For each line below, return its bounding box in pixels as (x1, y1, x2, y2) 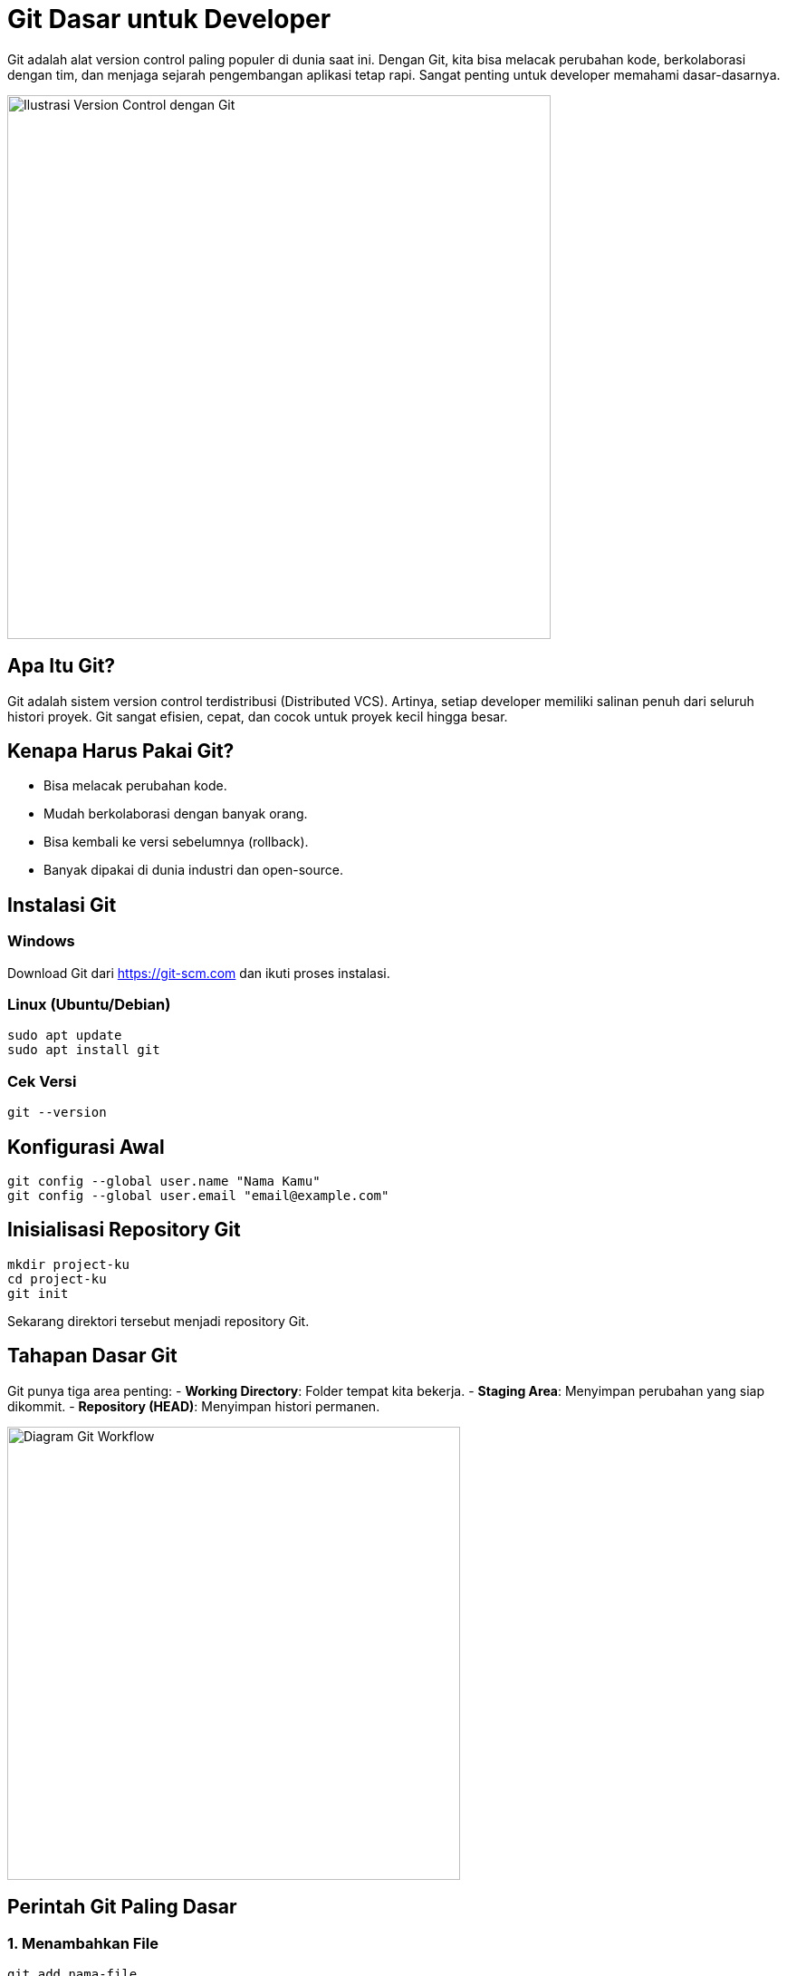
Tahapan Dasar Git (7, 1344, 178, 1368)
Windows (7, 932, 75, 951)
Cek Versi (7, 1071, 77, 1090)
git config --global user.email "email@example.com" (7, 1188, 389, 1203)
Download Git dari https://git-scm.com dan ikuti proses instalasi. (7, 964, 390, 981)
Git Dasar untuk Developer (7, 4, 331, 34)
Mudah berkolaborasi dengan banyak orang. (43, 806, 308, 822)
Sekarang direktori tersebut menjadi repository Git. (7, 1312, 310, 1329)
